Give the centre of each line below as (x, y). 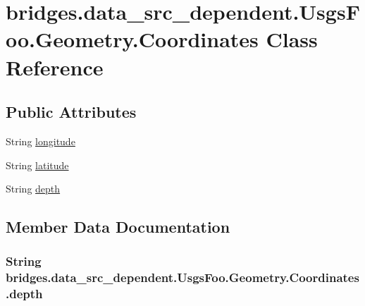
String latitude (37, 165)
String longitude (41, 141)
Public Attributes (71, 112)
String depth (33, 189)
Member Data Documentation (118, 227)
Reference (55, 67)
